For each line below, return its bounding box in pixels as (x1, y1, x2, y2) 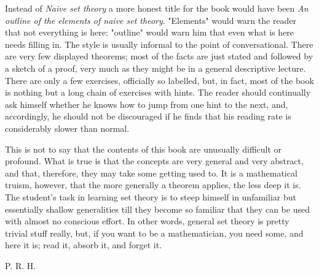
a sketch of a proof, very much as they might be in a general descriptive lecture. (5, 61, 306, 74)
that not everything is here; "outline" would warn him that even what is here (5, 26, 294, 39)
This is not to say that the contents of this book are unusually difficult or (5, 142, 282, 155)
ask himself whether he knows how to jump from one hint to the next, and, (5, 97, 288, 110)
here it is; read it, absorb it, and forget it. (5, 238, 162, 251)
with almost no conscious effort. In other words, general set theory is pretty (5, 215, 289, 227)
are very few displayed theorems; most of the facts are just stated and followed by (5, 50, 313, 63)
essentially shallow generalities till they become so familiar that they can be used (5, 202, 310, 215)
